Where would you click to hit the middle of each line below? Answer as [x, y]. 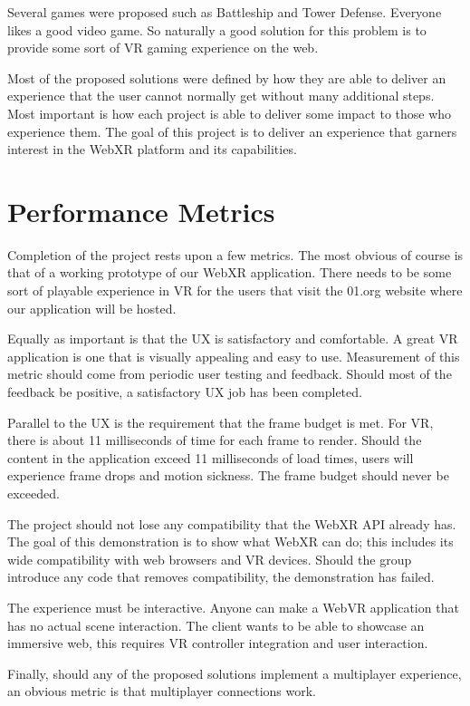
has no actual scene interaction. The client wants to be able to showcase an [216, 625]
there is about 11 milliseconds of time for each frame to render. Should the [215, 440]
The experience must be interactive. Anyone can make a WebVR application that [233, 607]
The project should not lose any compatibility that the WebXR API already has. [232, 523]
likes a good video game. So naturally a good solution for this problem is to [217, 29]
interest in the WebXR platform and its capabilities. [152, 149]
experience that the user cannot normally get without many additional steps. [221, 96]
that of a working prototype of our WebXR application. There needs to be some [230, 272]
